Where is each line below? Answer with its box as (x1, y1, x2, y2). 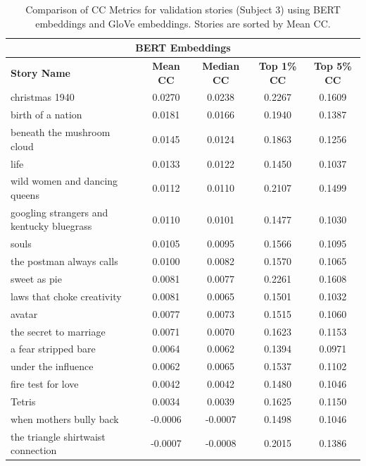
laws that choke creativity (11, 288, 122, 303)
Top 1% (258, 59, 297, 73)
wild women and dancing (11, 173, 118, 188)
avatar (11, 306, 38, 321)
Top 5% (314, 59, 352, 73)
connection (11, 443, 57, 458)
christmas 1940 (11, 90, 75, 104)
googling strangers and (11, 204, 108, 219)
